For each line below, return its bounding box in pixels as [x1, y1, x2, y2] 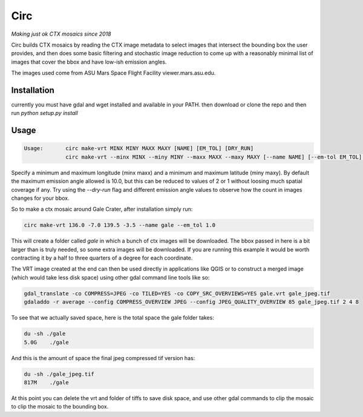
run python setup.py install [11, 110, 78, 117]
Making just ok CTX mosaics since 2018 [11, 30, 111, 38]
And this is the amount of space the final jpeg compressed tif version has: [11, 354, 195, 361]
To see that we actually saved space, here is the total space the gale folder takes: [11, 314, 214, 321]
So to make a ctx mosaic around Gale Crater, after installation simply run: [11, 206, 193, 213]
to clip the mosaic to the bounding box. [11, 403, 109, 410]
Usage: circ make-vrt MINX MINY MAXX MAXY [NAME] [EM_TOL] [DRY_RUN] [24, 145, 254, 152]
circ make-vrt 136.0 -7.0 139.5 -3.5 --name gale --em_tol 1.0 [24, 222, 216, 229]
